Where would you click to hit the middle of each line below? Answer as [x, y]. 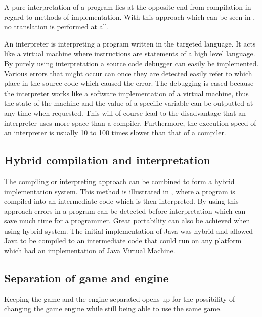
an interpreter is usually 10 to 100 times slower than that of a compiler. [115, 133]
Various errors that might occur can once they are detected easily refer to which [128, 73]
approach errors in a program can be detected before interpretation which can [125, 211]
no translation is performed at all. [57, 27]
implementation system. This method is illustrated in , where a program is [120, 191]
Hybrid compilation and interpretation [107, 160]
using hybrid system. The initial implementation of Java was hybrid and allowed [129, 230]
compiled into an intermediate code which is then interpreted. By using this [121, 201]
